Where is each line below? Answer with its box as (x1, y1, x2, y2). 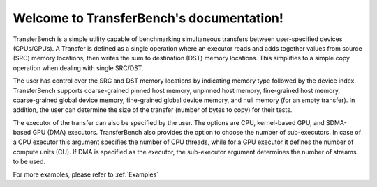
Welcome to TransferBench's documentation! (13, 10, 284, 26)
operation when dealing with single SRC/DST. (13, 63, 144, 72)
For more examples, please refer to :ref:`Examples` (13, 170, 159, 179)
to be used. (13, 157, 45, 166)
